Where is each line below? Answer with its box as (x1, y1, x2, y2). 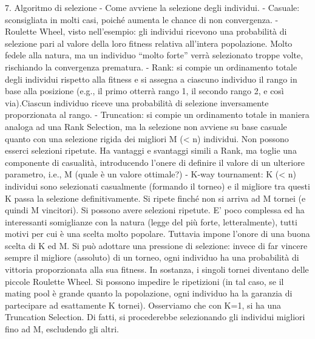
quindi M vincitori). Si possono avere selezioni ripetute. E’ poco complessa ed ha (5, 204, 305, 216)
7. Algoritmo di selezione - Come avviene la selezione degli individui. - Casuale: (5, 1, 300, 13)
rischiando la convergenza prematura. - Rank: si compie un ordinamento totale (5, 60, 297, 73)
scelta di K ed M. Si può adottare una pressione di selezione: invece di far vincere (5, 239, 308, 252)
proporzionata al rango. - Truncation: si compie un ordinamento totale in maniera (5, 108, 310, 121)
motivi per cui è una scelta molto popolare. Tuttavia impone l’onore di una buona (5, 227, 310, 240)
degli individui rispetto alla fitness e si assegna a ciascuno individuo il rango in (5, 72, 297, 85)
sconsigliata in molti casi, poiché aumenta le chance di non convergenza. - (5, 13, 279, 26)
